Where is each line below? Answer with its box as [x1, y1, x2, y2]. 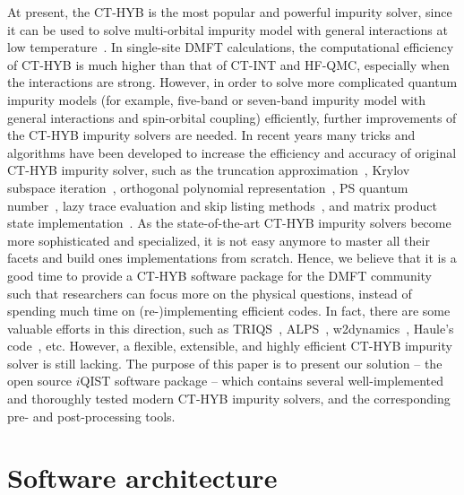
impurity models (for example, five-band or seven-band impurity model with [7, 90, 426, 109]
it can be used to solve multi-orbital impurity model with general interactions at [7, 20, 448, 39]
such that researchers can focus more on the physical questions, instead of [7, 283, 412, 302]
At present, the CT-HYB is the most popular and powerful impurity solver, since [7, 3, 452, 21]
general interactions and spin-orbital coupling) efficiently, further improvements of [7, 108, 457, 126]
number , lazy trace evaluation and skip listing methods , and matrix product [7, 195, 437, 214]
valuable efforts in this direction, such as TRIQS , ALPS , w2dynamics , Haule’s [7, 318, 454, 337]
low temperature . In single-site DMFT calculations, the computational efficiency [7, 38, 454, 56]
